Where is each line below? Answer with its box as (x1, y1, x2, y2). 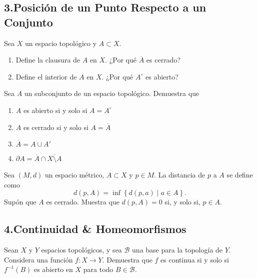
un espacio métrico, (44, 169, 104, 180)
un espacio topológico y (24, 37, 97, 48)
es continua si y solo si (160, 254, 229, 264)
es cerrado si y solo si (23, 121, 88, 132)
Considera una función (4, 254, 73, 264)
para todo (83, 264, 113, 274)
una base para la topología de (132, 244, 223, 255)
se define (226, 169, 253, 180)
